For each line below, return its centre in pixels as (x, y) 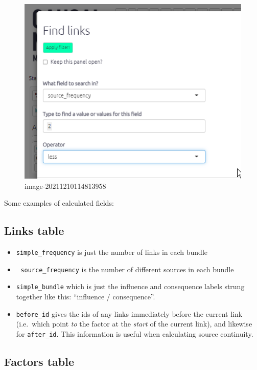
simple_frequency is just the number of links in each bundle (112, 252)
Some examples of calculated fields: (59, 203)
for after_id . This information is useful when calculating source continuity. (135, 333)
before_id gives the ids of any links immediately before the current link (129, 313)
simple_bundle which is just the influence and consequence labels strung (130, 286)
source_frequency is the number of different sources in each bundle (127, 269)
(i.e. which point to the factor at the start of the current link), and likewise (134, 324)
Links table (34, 231)
